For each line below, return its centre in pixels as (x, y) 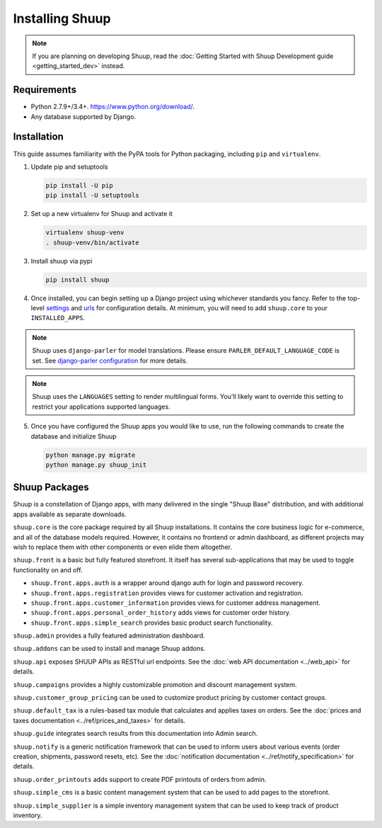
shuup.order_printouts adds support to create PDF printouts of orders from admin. (140, 779)
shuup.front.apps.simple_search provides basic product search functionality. (152, 623)
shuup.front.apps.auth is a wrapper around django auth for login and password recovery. (167, 583)
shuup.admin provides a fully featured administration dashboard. (109, 636)
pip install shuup (77, 279)
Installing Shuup (62, 18)
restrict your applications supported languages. (101, 407)
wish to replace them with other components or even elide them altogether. (123, 547)
